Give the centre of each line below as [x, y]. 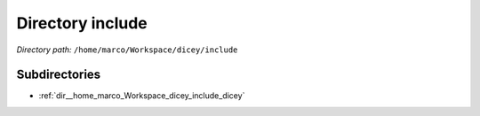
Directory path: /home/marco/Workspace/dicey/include [127, 50]
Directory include [82, 23]
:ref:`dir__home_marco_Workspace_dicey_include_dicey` [142, 96]
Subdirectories [59, 75]
